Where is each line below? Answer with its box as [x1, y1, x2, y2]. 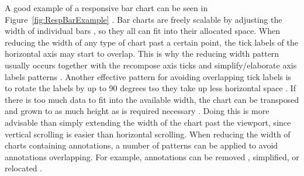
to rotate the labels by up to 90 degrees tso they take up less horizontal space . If [5, 82, 296, 94]
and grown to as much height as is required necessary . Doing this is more [5, 105, 270, 117]
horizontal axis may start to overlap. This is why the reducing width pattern [5, 47, 279, 60]
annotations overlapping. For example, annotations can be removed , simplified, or [5, 150, 299, 163]
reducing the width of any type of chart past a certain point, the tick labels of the [5, 36, 298, 48]
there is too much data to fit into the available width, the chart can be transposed [5, 93, 299, 105]
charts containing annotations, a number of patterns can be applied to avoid [5, 139, 278, 151]
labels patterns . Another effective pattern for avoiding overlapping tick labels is [5, 70, 292, 82]
